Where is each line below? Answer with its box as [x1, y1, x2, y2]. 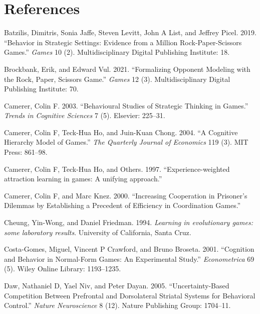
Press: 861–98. [4, 147, 48, 157]
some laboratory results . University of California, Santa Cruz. [4, 227, 191, 237]
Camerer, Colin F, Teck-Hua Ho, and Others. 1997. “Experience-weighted [4, 163, 230, 174]
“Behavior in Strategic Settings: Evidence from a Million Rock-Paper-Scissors [4, 37, 242, 47]
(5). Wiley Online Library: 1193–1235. [4, 263, 121, 274]
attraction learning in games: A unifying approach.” [4, 173, 162, 184]
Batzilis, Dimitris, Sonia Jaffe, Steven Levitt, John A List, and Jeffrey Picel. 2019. [4, 27, 256, 38]
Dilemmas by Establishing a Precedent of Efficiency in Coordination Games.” [4, 200, 241, 211]
